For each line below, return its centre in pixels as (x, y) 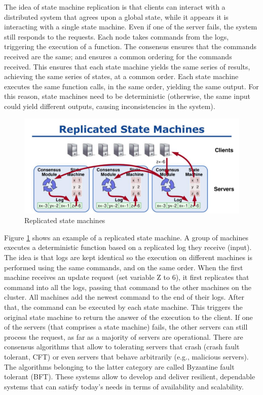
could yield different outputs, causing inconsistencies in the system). (110, 106)
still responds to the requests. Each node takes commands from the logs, (117, 36)
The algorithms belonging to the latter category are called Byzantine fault (119, 366)
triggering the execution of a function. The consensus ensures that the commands (130, 46)
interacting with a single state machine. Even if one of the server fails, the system (131, 27)
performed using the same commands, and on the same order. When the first (124, 267)
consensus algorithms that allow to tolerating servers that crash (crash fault (122, 347)
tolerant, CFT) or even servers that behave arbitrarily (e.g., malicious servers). (126, 356)
